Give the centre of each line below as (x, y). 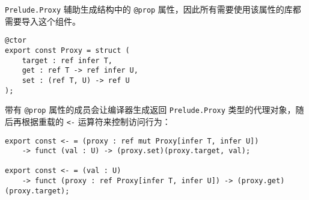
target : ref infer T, (67, 60)
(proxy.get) (261, 181)
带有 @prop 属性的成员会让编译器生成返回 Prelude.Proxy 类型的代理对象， (150, 110)
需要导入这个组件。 (43, 21)
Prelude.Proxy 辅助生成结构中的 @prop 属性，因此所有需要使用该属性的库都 (153, 9)
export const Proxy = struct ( (67, 50)
